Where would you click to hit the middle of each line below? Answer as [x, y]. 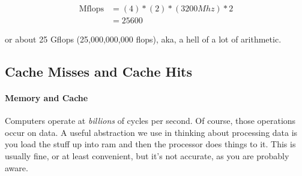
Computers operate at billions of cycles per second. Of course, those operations [150, 121]
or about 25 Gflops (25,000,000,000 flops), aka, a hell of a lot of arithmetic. [143, 39]
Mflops [91, 9]
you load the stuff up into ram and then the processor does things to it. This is [150, 144]
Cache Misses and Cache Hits [99, 72]
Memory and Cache [47, 98]
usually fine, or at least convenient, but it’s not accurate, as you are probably [147, 156]
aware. [17, 167]
